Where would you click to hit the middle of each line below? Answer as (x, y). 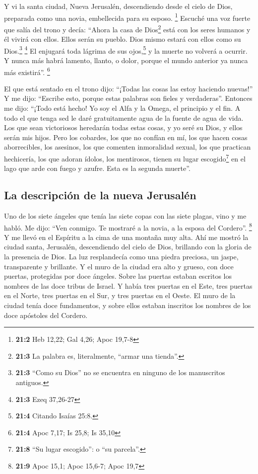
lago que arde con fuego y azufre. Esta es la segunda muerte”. (97, 168)
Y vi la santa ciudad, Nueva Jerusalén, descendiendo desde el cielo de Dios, (118, 6)
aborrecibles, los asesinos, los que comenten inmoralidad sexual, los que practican (128, 147)
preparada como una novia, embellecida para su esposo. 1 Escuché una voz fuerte (127, 17)
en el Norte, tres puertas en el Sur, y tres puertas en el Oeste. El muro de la (120, 295)
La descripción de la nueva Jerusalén (100, 195)
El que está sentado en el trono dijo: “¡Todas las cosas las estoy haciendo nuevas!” (129, 88)
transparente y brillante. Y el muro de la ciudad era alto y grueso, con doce (119, 266)
